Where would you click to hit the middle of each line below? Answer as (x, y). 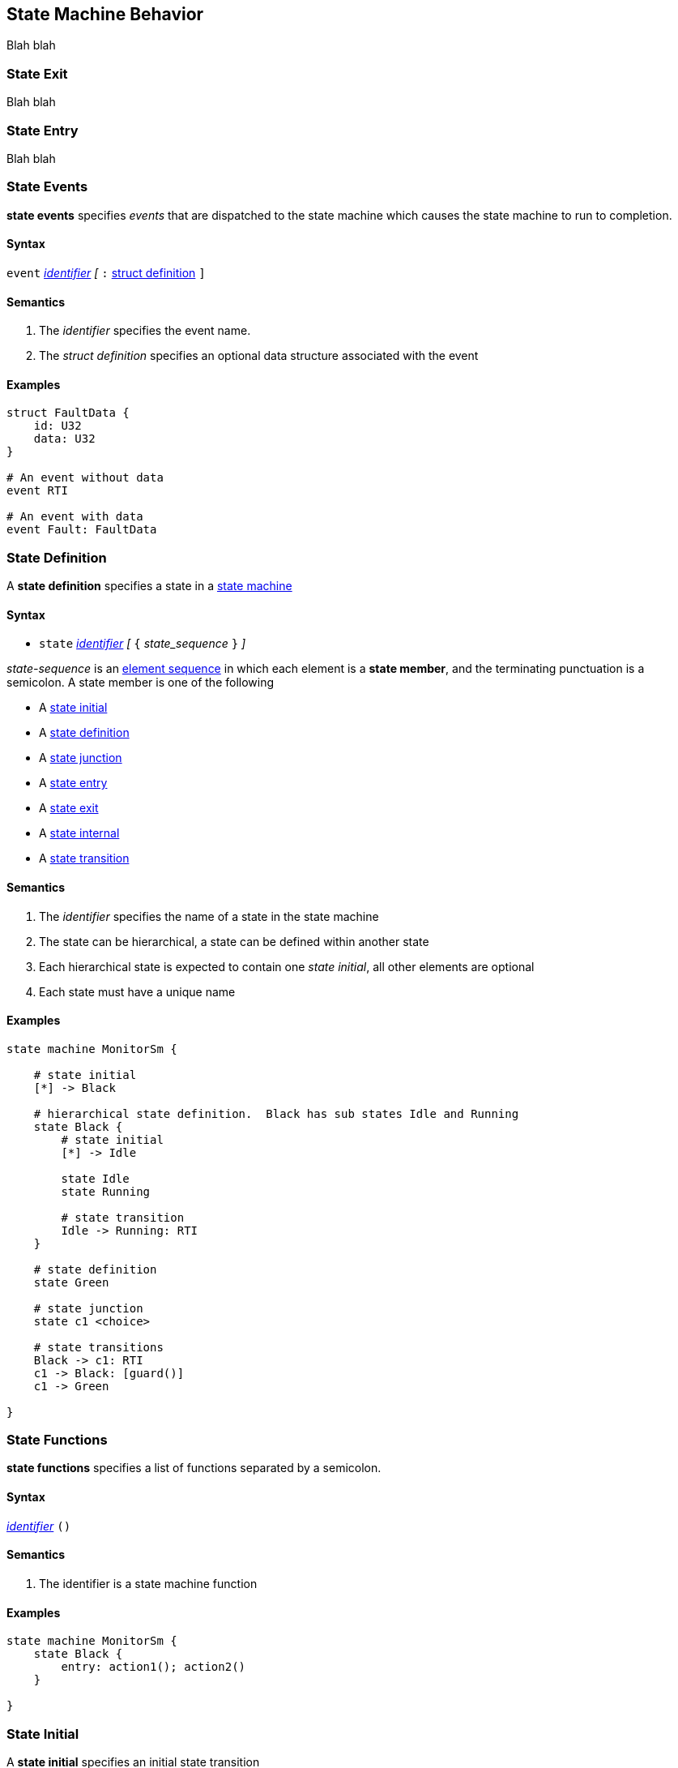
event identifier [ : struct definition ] (106, 272)
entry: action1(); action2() (154, 1667)
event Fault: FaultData (82, 530)
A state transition (84, 858)
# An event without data (85, 478)
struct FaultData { (68, 413)
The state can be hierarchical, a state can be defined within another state (234, 941)
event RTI (37, 491)
